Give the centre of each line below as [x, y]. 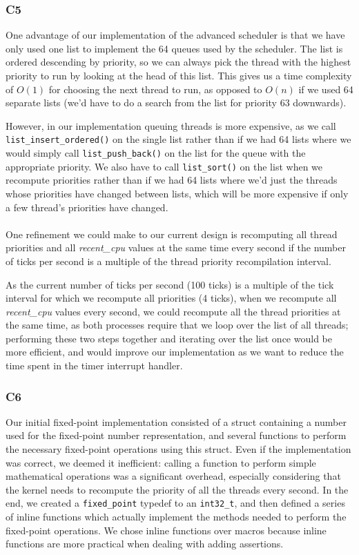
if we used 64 [326, 89]
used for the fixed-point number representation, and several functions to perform [176, 435]
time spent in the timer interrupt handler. [94, 366]
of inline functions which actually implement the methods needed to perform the [176, 517]
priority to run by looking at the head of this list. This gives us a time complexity [179, 75]
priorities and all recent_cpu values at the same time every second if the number [176, 247]
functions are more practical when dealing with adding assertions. [145, 544]
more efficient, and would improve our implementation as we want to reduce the [175, 352]
